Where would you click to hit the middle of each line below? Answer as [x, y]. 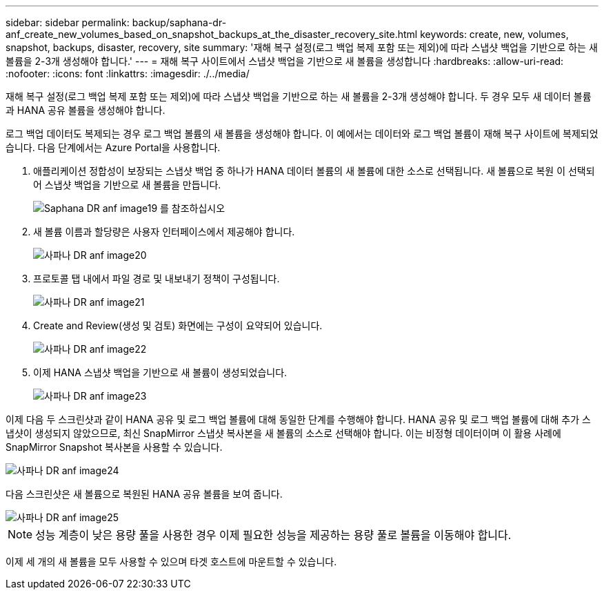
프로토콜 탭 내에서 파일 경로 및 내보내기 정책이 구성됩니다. [157, 279]
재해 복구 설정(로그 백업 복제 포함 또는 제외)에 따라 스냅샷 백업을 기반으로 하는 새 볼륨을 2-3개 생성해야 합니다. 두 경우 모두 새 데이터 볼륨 [299, 96]
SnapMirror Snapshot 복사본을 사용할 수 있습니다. [114, 447]
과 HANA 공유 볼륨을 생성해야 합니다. [85, 110]
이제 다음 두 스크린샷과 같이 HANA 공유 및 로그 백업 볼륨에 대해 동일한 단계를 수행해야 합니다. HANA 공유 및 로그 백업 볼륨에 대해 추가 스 [298, 419]
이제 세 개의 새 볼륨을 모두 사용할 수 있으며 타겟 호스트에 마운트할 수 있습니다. [171, 562]
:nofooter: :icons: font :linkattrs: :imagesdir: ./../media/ [128, 74]
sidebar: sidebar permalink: [68, 22]
